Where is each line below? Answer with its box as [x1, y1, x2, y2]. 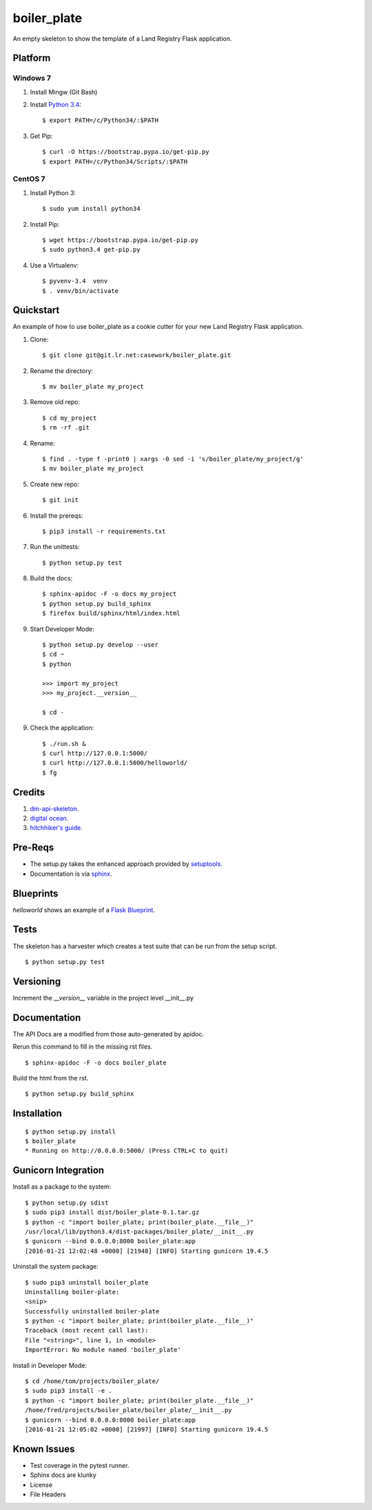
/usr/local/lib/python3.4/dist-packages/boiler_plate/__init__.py [25, 1227, 254, 1236]
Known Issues [12, 1443, 75, 1455]
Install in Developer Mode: [12, 1361, 87, 1369]
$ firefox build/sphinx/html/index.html [42, 610, 180, 617]
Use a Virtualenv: [30, 261, 79, 269]
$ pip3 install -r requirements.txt [42, 527, 166, 535]
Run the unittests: [30, 543, 80, 551]
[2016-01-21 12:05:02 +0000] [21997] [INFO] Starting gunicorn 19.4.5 [25, 1425, 269, 1433]
